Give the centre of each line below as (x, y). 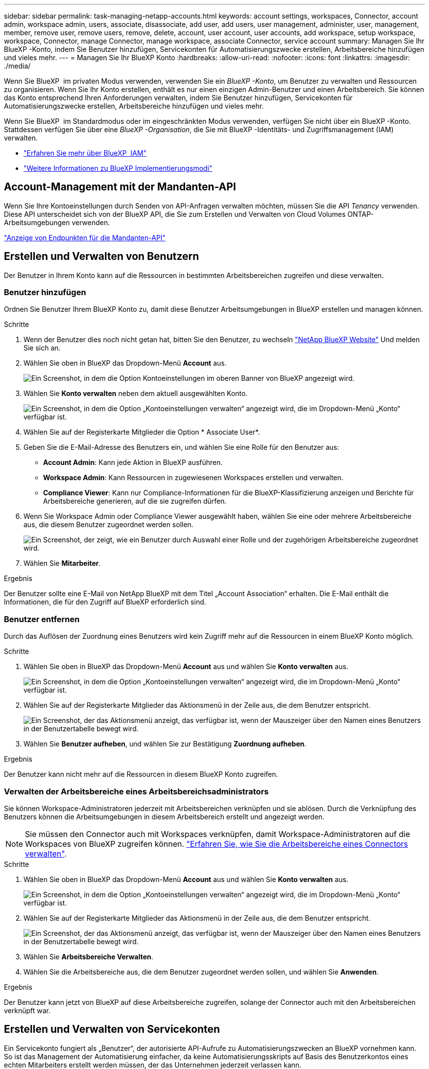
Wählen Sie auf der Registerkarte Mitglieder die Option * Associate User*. (142, 432)
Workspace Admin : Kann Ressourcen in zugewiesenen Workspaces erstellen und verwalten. (193, 478)
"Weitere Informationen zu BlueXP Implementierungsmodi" (118, 168)
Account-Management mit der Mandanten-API (120, 187)
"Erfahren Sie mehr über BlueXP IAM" (85, 153)
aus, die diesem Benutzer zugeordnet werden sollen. (108, 525)
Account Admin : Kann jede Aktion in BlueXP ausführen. (133, 463)
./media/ (17, 66)
